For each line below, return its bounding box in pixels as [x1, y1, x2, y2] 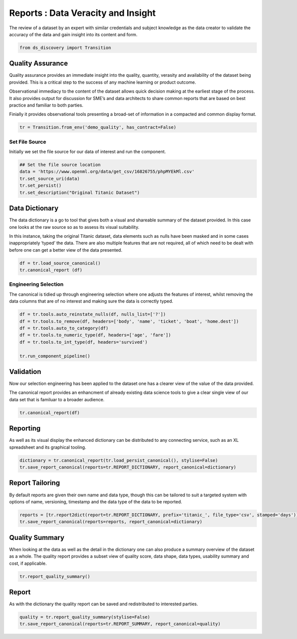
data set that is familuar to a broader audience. [9, 396, 105, 402]
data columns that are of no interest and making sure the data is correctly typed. [9, 298, 173, 304]
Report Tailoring [9, 479, 60, 487]
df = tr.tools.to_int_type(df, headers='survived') [19, 339, 148, 345]
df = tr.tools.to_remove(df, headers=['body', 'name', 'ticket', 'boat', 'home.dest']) [19, 319, 239, 324]
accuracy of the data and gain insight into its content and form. [9, 31, 138, 37]
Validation [9, 367, 42, 376]
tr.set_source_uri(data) [19, 176, 80, 181]
